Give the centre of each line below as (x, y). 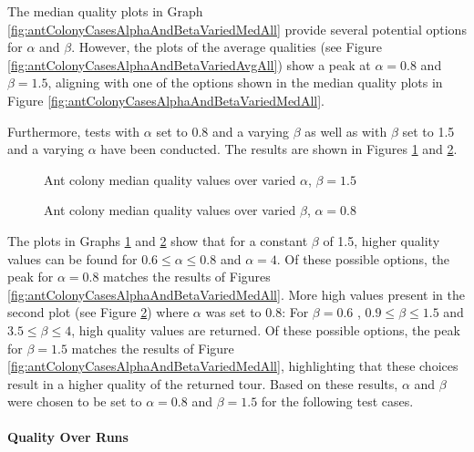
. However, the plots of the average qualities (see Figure (227, 47)
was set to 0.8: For (257, 312)
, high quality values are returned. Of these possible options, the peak (266, 329)
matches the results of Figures (187, 277)
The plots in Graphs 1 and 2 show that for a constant (158, 240)
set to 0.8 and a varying (223, 131)
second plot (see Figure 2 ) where (98, 312)
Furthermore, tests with (74, 131)
